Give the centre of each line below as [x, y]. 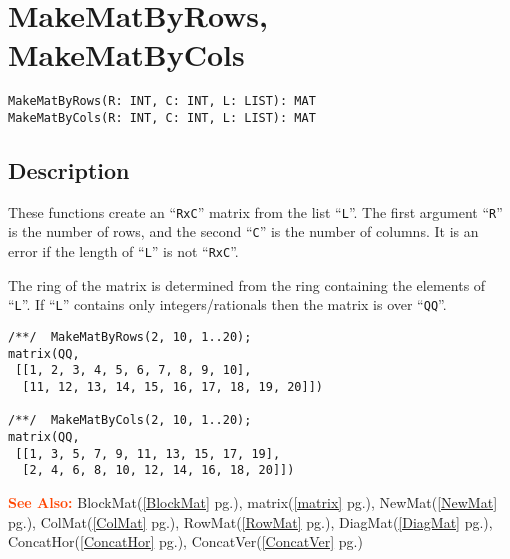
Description [69, 170]
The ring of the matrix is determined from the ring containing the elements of [247, 284]
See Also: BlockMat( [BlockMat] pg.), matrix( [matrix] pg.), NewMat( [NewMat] [253, 501]
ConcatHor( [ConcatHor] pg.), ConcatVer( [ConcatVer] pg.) [185, 541]
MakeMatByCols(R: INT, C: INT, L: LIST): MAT [162, 117]
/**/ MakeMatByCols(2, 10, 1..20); [130, 420]
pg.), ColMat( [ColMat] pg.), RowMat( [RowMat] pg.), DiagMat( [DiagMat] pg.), [250, 521]
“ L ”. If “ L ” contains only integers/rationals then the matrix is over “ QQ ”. [227, 304]
